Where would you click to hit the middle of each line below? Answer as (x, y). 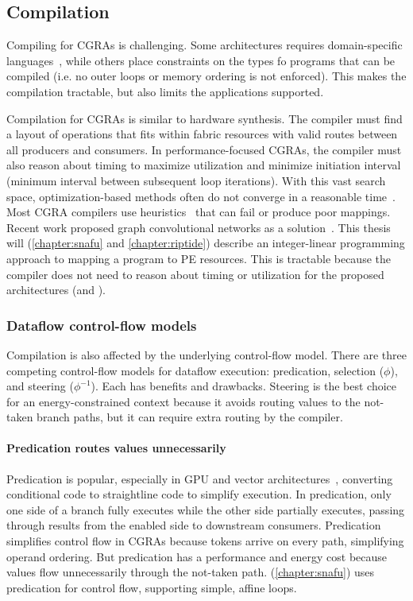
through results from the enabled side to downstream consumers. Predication (194, 525)
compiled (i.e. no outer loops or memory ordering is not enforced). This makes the (206, 76)
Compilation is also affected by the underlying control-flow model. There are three (206, 354)
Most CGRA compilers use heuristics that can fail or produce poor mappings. (199, 212)
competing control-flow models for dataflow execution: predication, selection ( (195, 370)
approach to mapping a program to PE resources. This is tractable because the (199, 258)
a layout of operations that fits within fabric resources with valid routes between (202, 134)
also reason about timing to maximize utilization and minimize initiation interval (204, 165)
